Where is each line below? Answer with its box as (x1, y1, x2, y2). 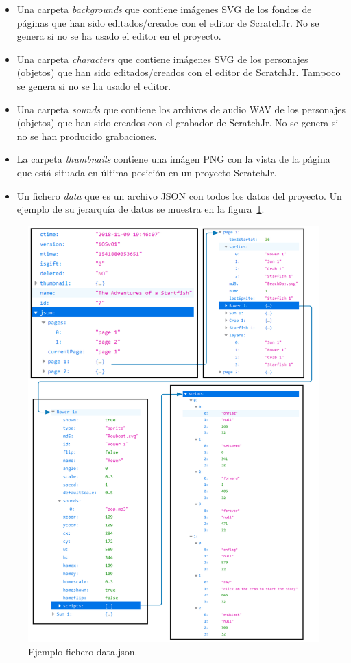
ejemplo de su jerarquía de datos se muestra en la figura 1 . (16, 202, 265, 216)
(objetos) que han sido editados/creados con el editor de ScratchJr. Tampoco (16, 65, 341, 80)
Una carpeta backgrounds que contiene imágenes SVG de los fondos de (16, 2, 312, 16)
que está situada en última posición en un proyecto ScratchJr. (16, 165, 277, 179)
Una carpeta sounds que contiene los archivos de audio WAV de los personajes (16, 102, 346, 116)
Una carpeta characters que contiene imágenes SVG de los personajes (16, 51, 308, 66)
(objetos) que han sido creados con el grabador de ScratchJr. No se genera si (16, 115, 339, 130)
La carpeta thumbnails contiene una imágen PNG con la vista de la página (16, 152, 330, 166)
